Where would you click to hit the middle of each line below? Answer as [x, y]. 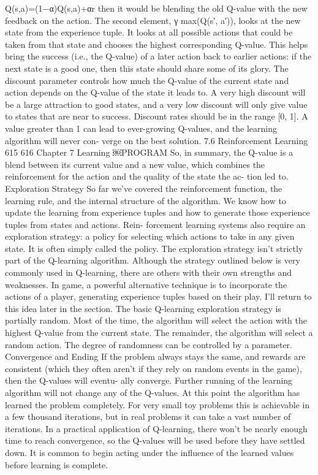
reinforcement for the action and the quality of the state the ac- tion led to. [147, 176]
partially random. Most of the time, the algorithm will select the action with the [156, 320]
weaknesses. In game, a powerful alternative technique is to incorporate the [146, 284]
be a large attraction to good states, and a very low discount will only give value [156, 104]
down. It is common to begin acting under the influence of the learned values [150, 452]
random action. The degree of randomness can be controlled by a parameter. [149, 344]
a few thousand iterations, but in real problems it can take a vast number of [148, 416]
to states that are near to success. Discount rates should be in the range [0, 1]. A [157, 116]
